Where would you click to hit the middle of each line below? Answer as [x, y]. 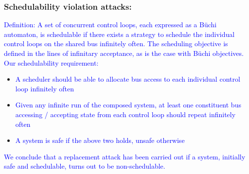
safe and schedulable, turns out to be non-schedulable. [85, 166]
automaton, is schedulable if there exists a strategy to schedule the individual [119, 34]
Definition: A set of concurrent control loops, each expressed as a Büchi [110, 25]
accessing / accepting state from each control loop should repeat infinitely [125, 114]
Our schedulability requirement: [51, 62]
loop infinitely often [45, 88]
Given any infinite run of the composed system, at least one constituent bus [128, 105]
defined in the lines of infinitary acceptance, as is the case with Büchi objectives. [124, 53]
